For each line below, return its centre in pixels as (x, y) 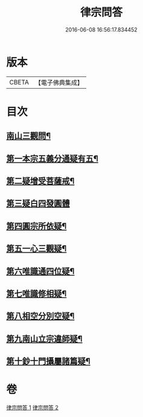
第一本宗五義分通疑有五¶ (52, 158)
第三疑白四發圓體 (38, 204)
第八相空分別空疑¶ (40, 316)
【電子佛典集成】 (59, 83)
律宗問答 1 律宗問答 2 (33, 408)
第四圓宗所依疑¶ (37, 226)
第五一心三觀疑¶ (37, 249)
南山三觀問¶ (29, 136)
